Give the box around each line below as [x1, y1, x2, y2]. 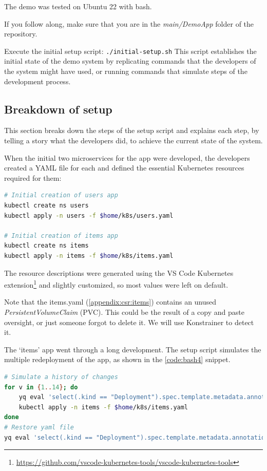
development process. [4, 76, 71, 86]
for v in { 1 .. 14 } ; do [4, 383, 78, 391]
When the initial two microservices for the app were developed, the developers [4, 152, 250, 163]
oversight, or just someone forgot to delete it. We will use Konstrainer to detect [4, 316, 254, 327]
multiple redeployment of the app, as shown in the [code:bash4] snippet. [4, 354, 231, 365]
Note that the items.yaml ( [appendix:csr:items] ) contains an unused [4, 296, 217, 307]
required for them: [4, 172, 62, 183]
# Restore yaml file [4, 423, 74, 431]
